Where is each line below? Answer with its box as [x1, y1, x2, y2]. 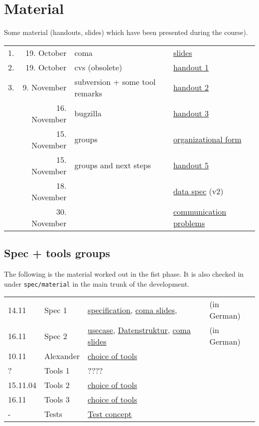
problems [173, 217, 205, 229]
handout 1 [173, 61, 209, 73]
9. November [22, 81, 67, 93]
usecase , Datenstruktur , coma [88, 324, 191, 336]
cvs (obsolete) [74, 61, 123, 73]
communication [173, 205, 227, 217]
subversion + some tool [74, 75, 156, 87]
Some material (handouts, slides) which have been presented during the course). [4, 27, 248, 37]
